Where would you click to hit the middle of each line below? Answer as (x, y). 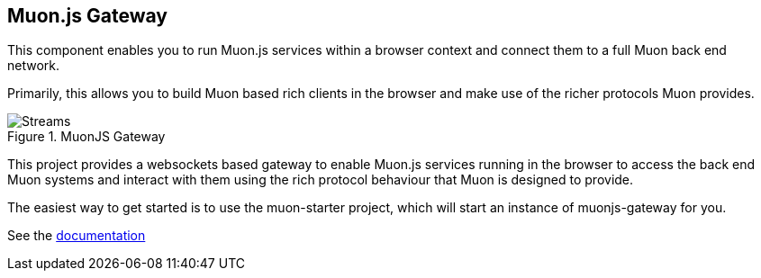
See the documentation (77, 236)
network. (34, 66)
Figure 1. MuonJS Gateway (86, 137)
